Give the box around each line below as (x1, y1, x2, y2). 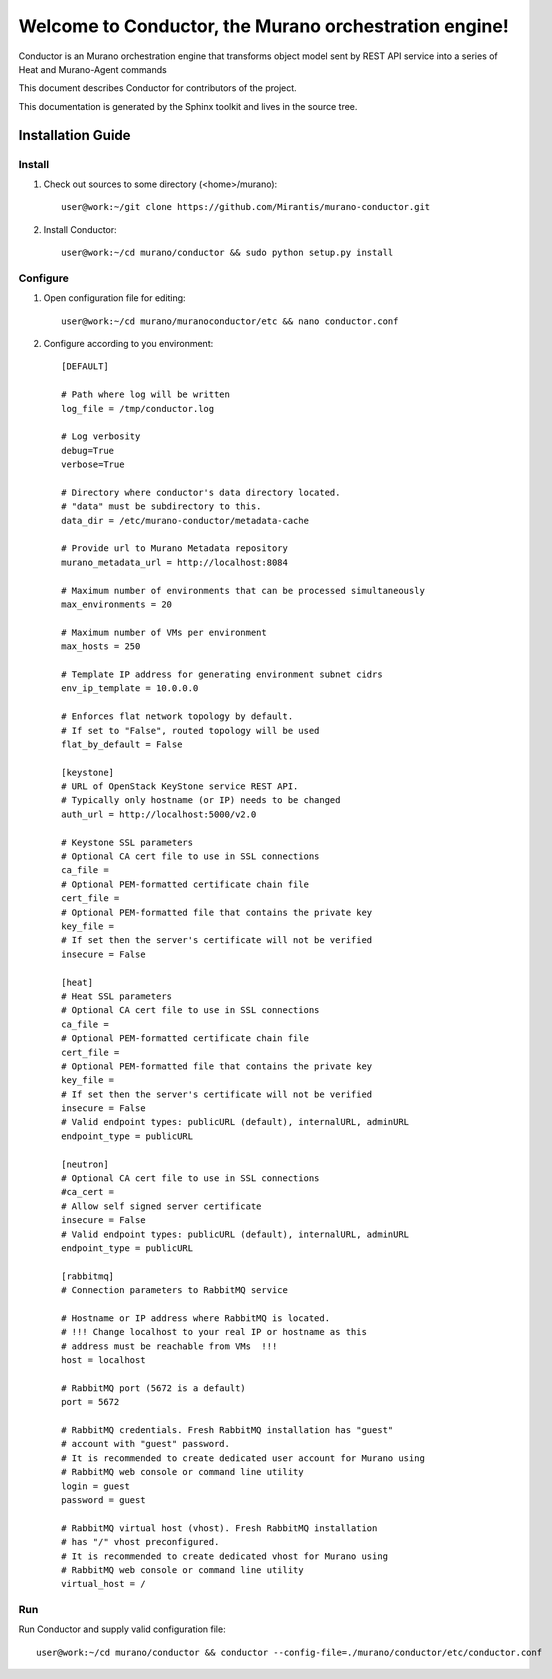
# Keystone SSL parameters (61, 836, 194, 848)
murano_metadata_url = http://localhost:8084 (61, 556, 289, 568)
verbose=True (61, 459, 125, 470)
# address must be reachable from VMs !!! (61, 1340, 278, 1352)
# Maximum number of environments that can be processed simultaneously (61, 585, 425, 596)
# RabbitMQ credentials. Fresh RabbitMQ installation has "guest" (61, 1425, 394, 1436)
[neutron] (61, 1158, 109, 1170)
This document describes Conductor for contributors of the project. (18, 82, 297, 94)
